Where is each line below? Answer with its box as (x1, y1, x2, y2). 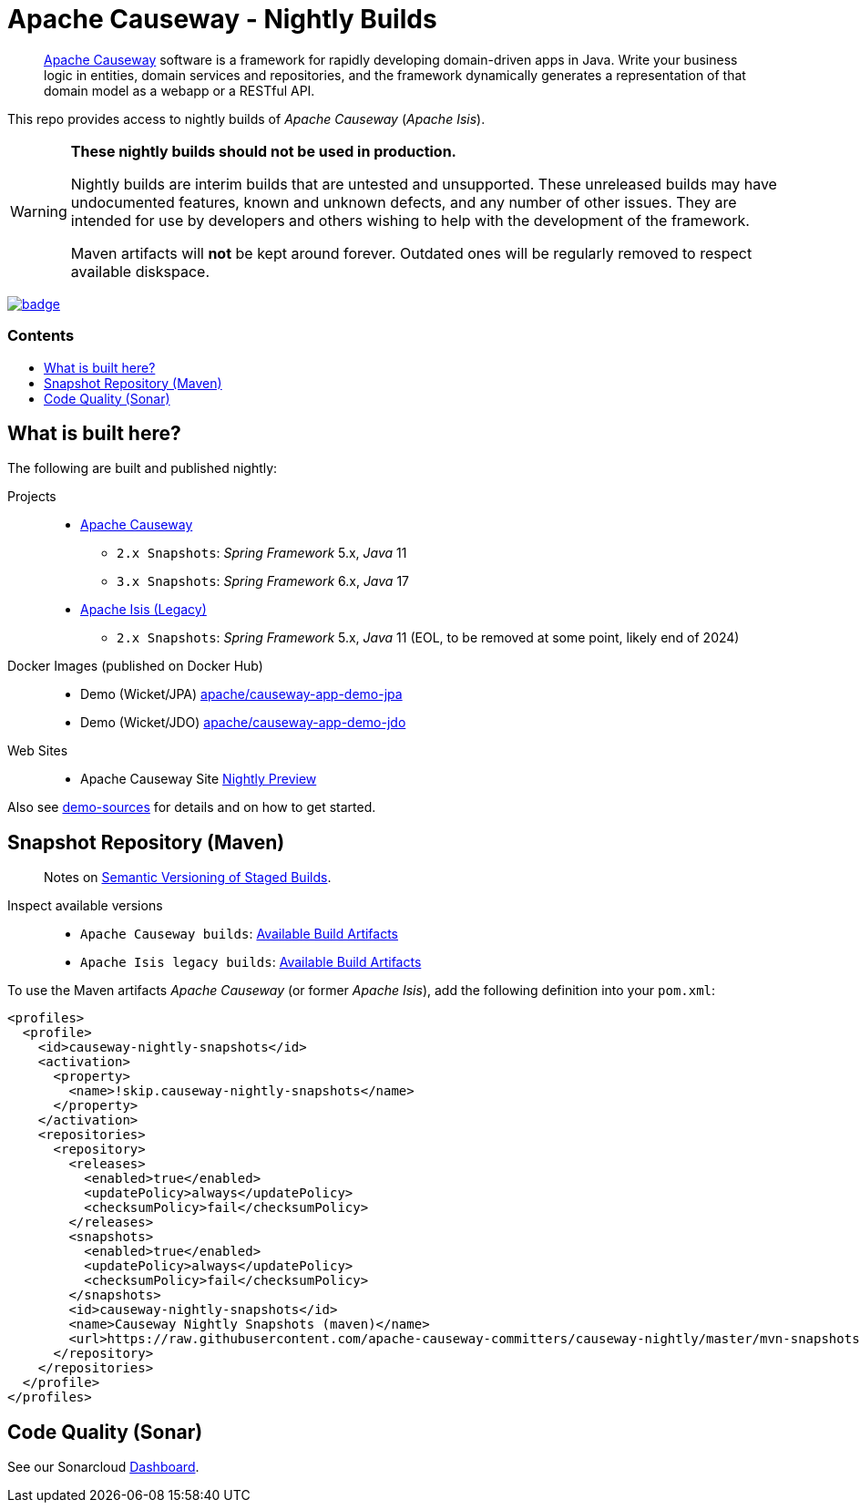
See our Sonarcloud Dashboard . (7, 1459, 200, 1475)
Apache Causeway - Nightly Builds (7, 4, 437, 35)
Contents (7, 326, 75, 345)
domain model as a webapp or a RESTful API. (44, 82, 315, 98)
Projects (7, 488, 56, 505)
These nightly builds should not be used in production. (70, 141, 456, 160)
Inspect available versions (7, 898, 163, 914)
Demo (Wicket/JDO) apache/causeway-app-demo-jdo (80, 714, 406, 731)
